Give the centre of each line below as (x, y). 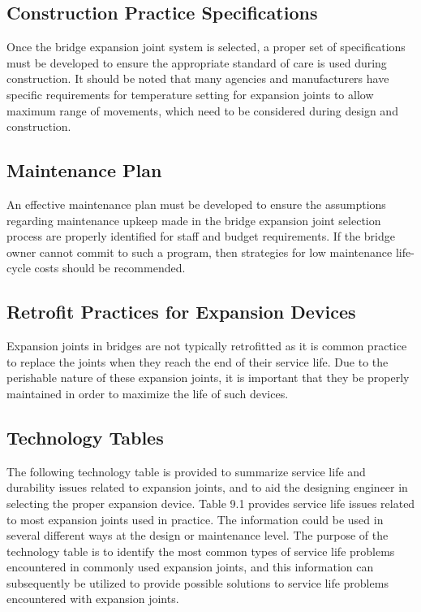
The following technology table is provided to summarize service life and (186, 471)
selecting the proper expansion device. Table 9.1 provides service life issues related (211, 503)
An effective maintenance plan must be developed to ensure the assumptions (196, 204)
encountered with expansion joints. (93, 599)
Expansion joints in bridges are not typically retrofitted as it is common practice (207, 346)
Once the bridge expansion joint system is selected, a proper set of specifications (206, 47)
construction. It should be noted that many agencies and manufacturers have (198, 78)
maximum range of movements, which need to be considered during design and (202, 110)
